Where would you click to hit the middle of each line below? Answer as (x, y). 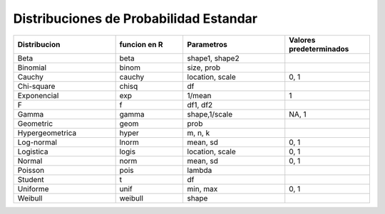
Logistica (33, 151)
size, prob (204, 68)
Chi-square (36, 86)
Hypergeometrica (47, 133)
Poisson (31, 170)
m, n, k (199, 133)
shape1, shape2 (213, 58)
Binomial (32, 68)
